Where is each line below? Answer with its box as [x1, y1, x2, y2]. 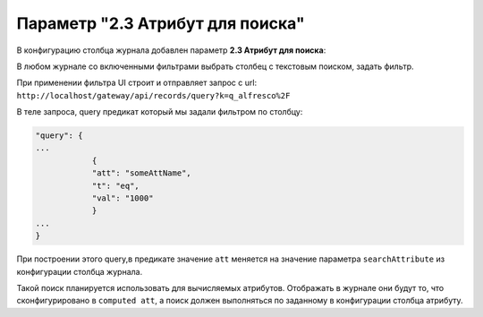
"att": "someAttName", [91, 168, 191, 178]
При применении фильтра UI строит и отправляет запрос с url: [16, 77, 258, 89]
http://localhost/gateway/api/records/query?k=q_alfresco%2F [16, 90, 291, 100]
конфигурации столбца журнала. [16, 266, 143, 277]
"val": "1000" [91, 193, 154, 203]
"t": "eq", [91, 180, 140, 191]
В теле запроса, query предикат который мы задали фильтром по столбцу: [16, 107, 303, 117]
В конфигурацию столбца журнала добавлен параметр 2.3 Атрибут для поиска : [16, 45, 326, 56]
